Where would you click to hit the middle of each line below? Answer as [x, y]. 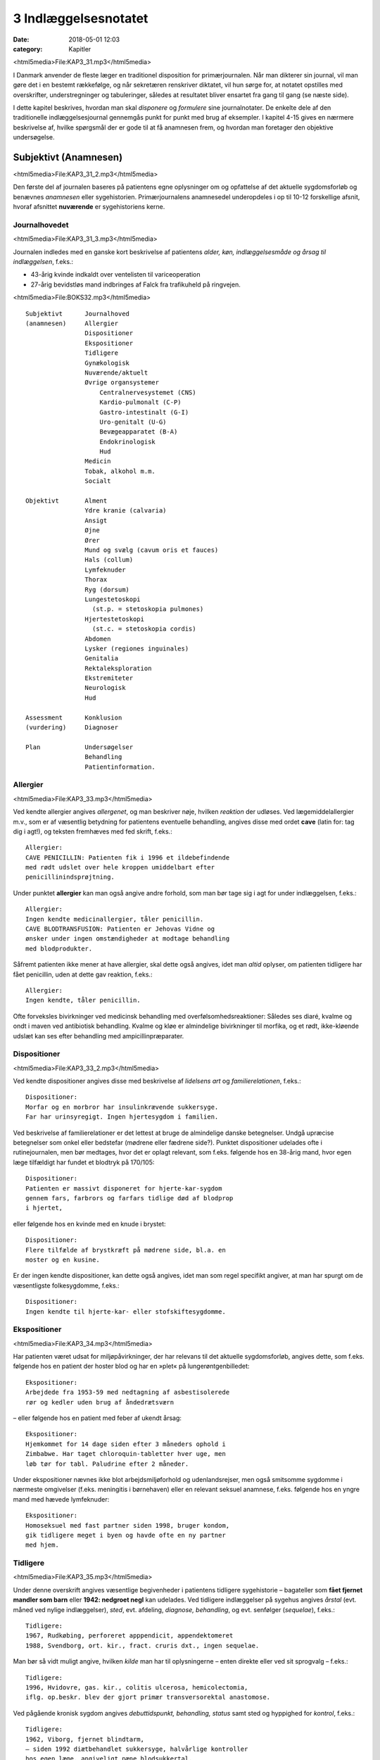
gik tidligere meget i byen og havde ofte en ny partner [126, 1535]
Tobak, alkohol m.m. [120, 471]
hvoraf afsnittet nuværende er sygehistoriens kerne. [89, 207]
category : [28, 49]
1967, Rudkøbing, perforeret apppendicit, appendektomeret [129, 1636]
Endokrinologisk [128, 441]
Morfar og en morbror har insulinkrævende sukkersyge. [122, 1107]
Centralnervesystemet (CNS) [148, 392]
